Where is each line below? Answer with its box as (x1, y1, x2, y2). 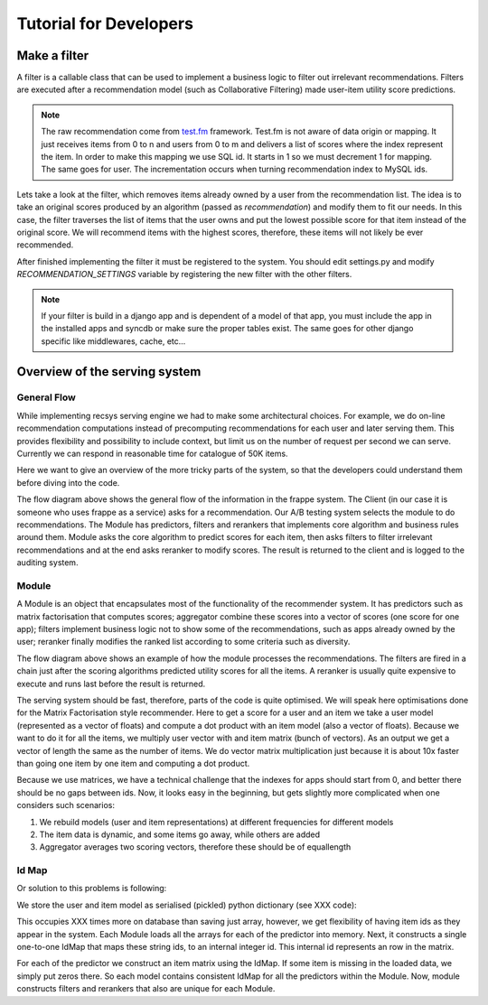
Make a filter (16, 48, 89, 63)
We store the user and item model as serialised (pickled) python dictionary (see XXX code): (16, 899, 357, 910)
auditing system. (16, 557, 79, 568)
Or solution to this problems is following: (16, 883, 167, 894)
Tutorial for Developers (16, 14, 194, 33)
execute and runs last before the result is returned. (16, 678, 206, 689)
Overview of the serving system (16, 364, 202, 379)
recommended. (16, 239, 74, 250)
